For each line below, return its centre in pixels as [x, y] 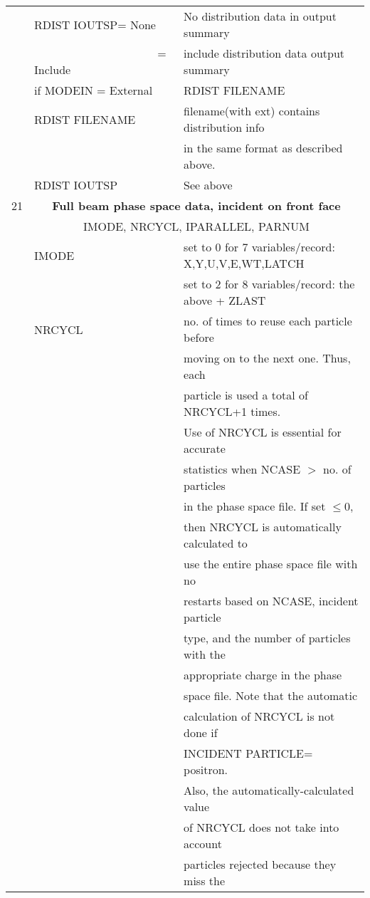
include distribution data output [264, 53]
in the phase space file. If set [255, 506]
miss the [205, 881]
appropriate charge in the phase [263, 675]
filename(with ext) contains [252, 111]
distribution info [224, 127]
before [199, 337]
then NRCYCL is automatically [263, 527]
